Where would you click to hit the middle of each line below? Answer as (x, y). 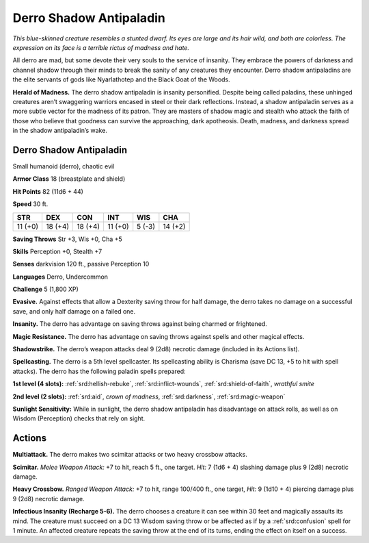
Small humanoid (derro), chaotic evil (64, 166)
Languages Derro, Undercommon (60, 277)
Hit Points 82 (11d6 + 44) (48, 191)
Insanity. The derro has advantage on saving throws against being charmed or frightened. (140, 324)
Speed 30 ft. (30, 204)
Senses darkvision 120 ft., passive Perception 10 (81, 264)
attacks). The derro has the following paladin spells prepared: (99, 371)
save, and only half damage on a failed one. (74, 311)
